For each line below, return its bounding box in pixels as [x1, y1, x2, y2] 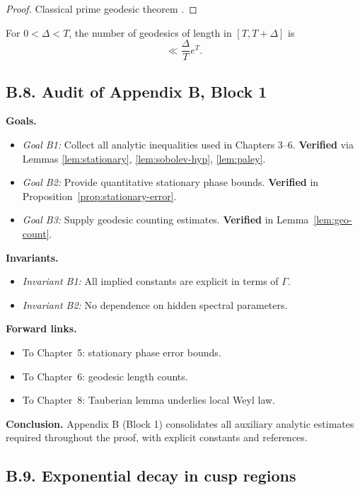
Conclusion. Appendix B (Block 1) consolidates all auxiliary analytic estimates [6, 416, 354, 431]
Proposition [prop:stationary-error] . [22, 188, 177, 203]
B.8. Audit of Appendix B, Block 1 [6, 80, 267, 102]
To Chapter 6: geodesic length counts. [22, 368, 188, 383]
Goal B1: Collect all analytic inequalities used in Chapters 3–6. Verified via [22, 137, 354, 152]
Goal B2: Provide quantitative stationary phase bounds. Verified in [22, 175, 319, 189]
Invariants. [6, 250, 59, 264]
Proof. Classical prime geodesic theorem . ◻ [6, 1, 197, 16]
